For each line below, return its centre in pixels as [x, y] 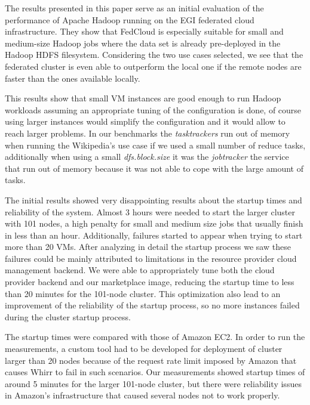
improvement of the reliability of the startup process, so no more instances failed [152, 305]
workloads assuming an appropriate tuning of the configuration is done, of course [153, 109]
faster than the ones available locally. [73, 78]
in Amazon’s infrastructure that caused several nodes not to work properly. [142, 395]
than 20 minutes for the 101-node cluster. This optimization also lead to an [143, 293]
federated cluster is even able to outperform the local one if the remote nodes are [153, 66]
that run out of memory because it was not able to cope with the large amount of [154, 168]
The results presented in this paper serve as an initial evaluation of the [134, 8]
